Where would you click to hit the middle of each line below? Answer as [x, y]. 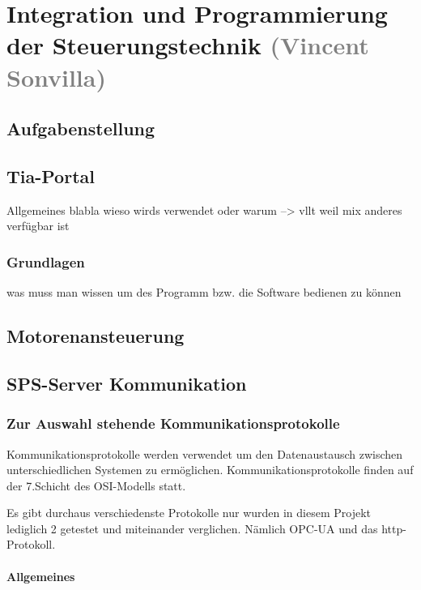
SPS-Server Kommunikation [127, 383]
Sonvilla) [56, 77]
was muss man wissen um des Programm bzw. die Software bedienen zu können [204, 292]
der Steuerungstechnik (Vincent [188, 45]
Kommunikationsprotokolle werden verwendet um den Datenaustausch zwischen [205, 453]
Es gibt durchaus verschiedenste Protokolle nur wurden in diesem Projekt [189, 513]
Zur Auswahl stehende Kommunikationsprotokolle [173, 423]
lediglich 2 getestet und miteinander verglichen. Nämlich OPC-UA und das [192, 528]
